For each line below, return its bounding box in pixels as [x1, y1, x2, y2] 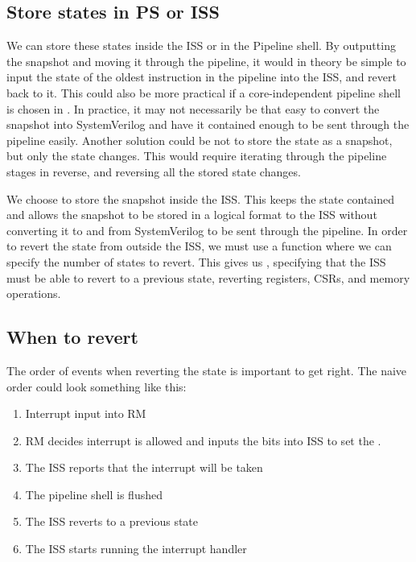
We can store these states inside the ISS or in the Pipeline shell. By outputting [6, 37, 396, 54]
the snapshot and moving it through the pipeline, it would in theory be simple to [6, 52, 406, 69]
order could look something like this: [6, 378, 187, 395]
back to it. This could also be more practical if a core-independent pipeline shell [6, 84, 401, 101]
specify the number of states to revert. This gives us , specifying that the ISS [6, 253, 386, 270]
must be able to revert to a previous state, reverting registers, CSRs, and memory [6, 269, 410, 286]
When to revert [6, 324, 138, 349]
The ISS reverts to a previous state [25, 513, 199, 530]
